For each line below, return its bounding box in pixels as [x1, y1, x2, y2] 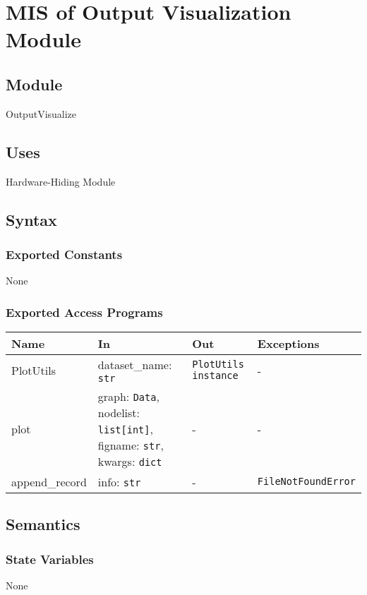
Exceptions [257, 335, 320, 351]
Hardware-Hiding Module [6, 174, 116, 188]
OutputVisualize [6, 106, 77, 121]
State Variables [6, 550, 94, 567]
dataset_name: [97, 356, 172, 373]
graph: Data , [97, 387, 160, 404]
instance [192, 370, 239, 382]
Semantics [6, 513, 80, 535]
